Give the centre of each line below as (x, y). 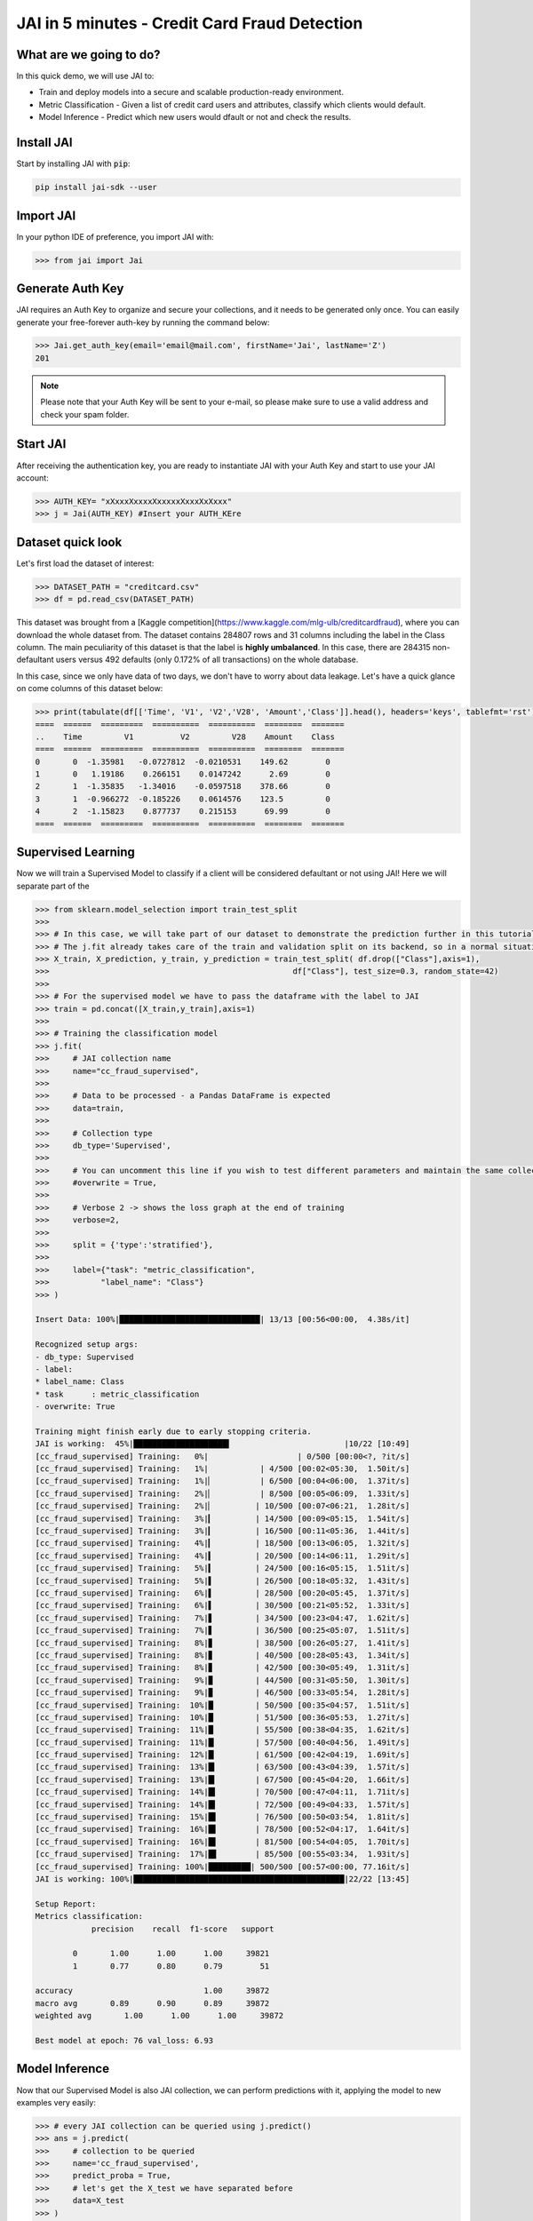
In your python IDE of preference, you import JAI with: (115, 236)
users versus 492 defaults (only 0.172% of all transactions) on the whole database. (207, 660)
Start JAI (41, 444)
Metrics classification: (89, 1916)
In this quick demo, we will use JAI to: (85, 76)
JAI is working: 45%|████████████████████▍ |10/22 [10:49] (223, 1444)
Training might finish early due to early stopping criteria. (173, 1431)
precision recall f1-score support (183, 1929)
